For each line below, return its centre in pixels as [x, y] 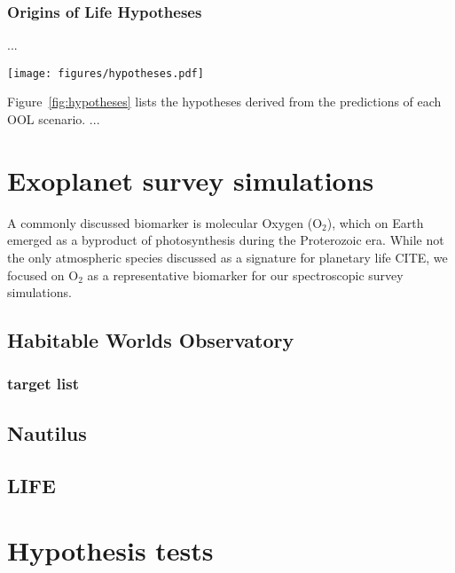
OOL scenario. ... [54, 119]
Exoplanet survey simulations [191, 180]
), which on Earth [375, 222]
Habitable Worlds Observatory [151, 340]
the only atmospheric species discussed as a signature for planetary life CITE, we [227, 257]
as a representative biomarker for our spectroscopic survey [245, 275]
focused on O [43, 275]
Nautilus [47, 432]
